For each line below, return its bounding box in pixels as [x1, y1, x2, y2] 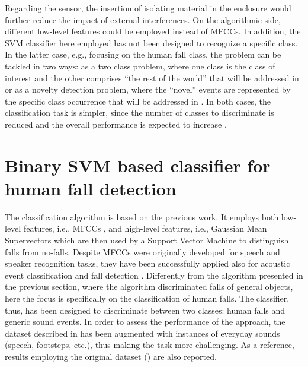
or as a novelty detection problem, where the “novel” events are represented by [5, 83, 291, 96]
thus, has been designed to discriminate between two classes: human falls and [5, 303, 285, 316]
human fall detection [5, 176, 177, 200]
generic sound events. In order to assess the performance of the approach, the [5, 315, 285, 328]
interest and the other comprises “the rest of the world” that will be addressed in [5, 71, 299, 84]
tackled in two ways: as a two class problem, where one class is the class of [5, 59, 275, 72]
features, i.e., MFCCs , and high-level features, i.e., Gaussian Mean [23, 222, 267, 235]
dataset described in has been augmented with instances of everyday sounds [5, 327, 280, 339]
